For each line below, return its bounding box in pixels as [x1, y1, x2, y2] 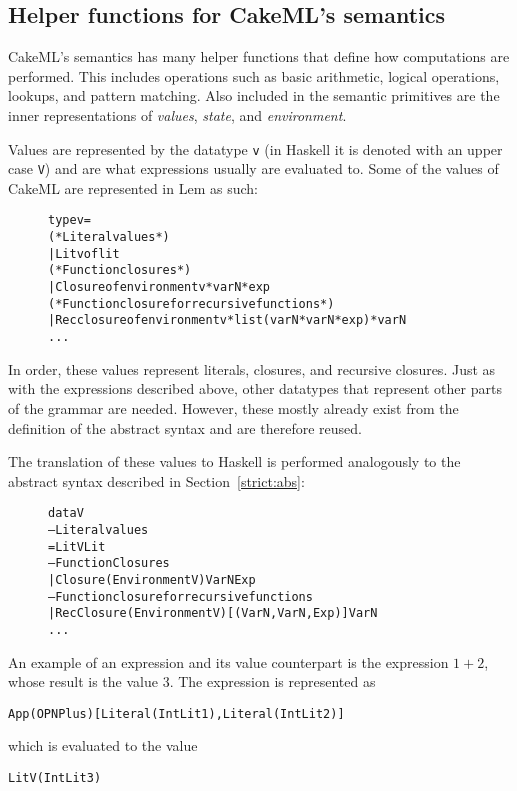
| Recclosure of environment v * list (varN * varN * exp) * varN [48, 313, 407, 328]
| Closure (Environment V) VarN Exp [48, 572, 256, 587]
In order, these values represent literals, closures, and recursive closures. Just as [8, 358, 496, 379]
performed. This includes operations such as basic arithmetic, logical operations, [8, 65, 500, 86]
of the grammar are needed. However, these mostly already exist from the [8, 397, 459, 418]
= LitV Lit [48, 539, 106, 554]
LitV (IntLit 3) [8, 770, 102, 785]
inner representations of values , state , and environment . [8, 104, 347, 125]
